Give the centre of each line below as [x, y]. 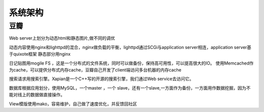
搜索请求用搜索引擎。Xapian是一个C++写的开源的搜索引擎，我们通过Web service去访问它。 [101, 79]
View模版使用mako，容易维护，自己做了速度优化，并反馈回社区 [73, 104]
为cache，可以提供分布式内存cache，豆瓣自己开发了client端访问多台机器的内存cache [95, 70]
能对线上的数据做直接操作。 [37, 95]
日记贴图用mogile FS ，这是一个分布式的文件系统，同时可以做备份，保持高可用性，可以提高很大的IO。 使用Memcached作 [131, 63]
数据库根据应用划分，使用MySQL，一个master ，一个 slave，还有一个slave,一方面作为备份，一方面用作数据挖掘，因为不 [130, 88]
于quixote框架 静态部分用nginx [40, 54]
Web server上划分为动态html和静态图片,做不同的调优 [62, 38]
